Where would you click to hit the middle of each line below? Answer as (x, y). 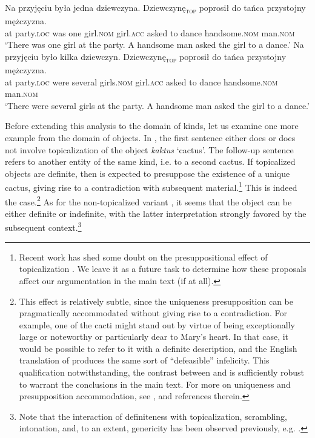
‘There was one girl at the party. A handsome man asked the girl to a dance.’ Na (154, 45)
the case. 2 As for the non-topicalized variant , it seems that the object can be (148, 201)
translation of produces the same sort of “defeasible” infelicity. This (144, 360)
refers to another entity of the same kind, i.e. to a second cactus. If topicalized (150, 161)
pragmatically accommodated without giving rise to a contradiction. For (153, 313)
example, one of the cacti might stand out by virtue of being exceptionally (157, 324)
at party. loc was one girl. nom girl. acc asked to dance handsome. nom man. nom (150, 32)
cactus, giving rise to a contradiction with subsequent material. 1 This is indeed (151, 187)
